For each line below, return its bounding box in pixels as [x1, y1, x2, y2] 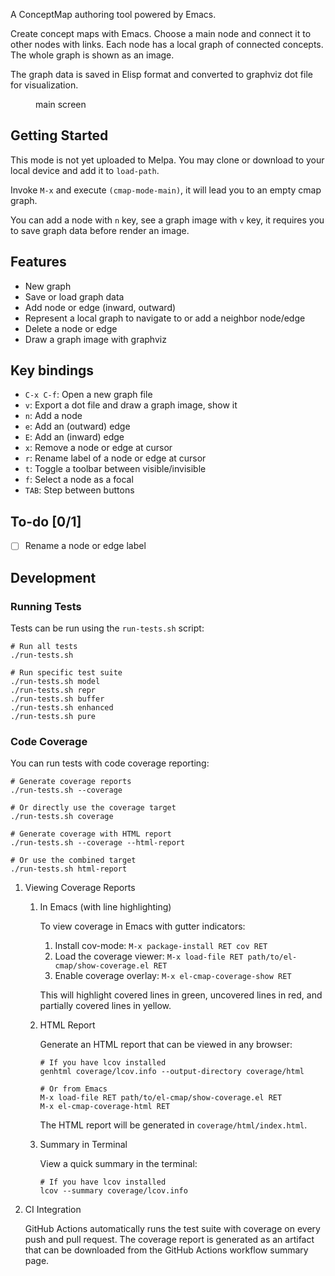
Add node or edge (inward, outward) [24, 301, 177, 313]
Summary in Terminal [39, 1139, 128, 1151]
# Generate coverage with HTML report [10, 829, 172, 839]
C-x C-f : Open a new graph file [24, 389, 153, 401]
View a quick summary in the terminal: [39, 1158, 198, 1170]
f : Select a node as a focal [24, 474, 134, 486]
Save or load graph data [24, 290, 125, 303]
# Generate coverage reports [10, 777, 132, 787]
